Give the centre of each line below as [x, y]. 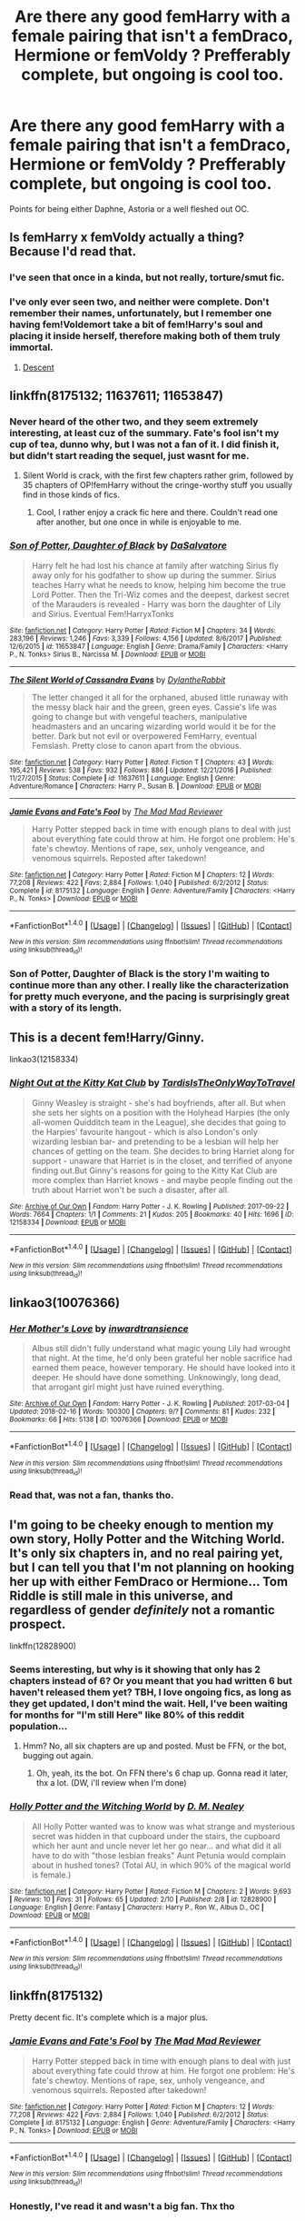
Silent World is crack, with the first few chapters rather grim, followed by [158, 475]
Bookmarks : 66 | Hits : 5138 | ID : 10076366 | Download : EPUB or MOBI [119, 1419]
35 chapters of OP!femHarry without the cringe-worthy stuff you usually [157, 485]
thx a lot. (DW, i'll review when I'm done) [112, 1783]
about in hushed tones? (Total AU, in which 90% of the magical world [161, 1865]
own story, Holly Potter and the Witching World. [147, 1539]
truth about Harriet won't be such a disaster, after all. [130, 1190]
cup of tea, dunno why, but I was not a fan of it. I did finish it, [144, 444]
